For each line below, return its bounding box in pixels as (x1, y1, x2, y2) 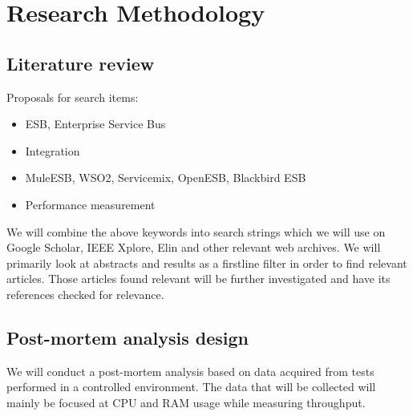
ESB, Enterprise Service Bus (25, 115, 166, 132)
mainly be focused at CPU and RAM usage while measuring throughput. (6, 394, 366, 410)
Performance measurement (25, 196, 156, 212)
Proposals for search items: (6, 88, 139, 105)
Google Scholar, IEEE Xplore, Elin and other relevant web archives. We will (6, 239, 381, 256)
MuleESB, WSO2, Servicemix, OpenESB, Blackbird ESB (25, 169, 306, 186)
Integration (25, 142, 80, 159)
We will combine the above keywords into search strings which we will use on (6, 223, 386, 240)
